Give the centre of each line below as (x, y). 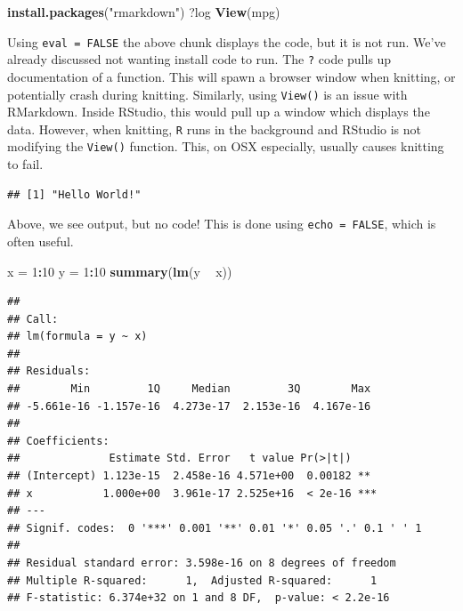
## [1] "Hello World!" (74, 194)
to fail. (25, 164)
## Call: (33, 319)
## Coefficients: (58, 441)
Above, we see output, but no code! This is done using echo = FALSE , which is (222, 224)
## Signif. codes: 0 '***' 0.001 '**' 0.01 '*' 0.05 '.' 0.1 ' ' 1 (215, 528)
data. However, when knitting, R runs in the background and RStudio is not (215, 129)
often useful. (41, 241)
